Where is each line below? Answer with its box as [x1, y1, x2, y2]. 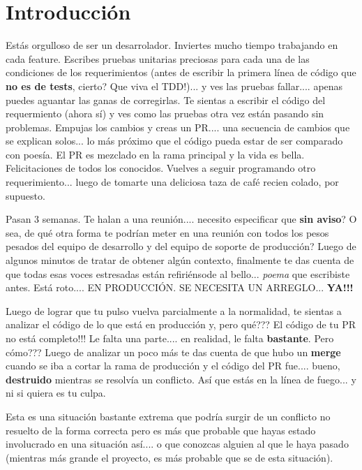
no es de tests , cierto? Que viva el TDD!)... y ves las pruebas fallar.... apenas [6, 78, 343, 93]
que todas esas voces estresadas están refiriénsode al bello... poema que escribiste [6, 266, 350, 281]
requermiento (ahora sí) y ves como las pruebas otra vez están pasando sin [6, 106, 324, 121]
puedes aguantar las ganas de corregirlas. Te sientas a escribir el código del [6, 92, 326, 107]
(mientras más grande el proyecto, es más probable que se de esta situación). [6, 450, 333, 464]
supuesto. [6, 188, 45, 203]
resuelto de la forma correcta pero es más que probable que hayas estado [6, 423, 316, 437]
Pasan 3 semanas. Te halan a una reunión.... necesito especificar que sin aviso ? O [6, 212, 357, 226]
